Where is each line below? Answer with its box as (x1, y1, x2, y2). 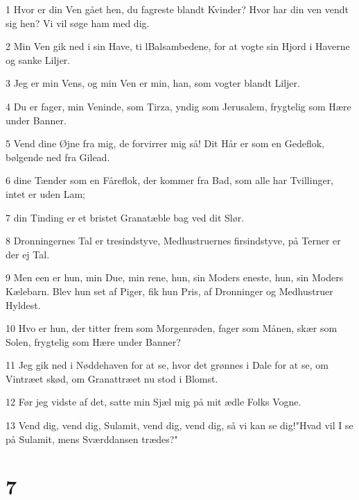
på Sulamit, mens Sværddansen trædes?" (6, 431, 178, 446)
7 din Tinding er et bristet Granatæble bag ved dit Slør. (6, 210, 245, 224)
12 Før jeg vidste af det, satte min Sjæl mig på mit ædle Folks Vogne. (6, 394, 301, 409)
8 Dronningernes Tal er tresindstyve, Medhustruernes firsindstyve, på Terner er (6, 233, 341, 248)
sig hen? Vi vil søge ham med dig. (6, 15, 150, 30)
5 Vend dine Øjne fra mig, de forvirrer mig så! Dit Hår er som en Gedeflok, (6, 136, 324, 151)
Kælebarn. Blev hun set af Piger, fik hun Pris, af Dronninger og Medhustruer (6, 283, 333, 298)
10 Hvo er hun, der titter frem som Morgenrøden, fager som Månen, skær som (6, 321, 338, 335)
